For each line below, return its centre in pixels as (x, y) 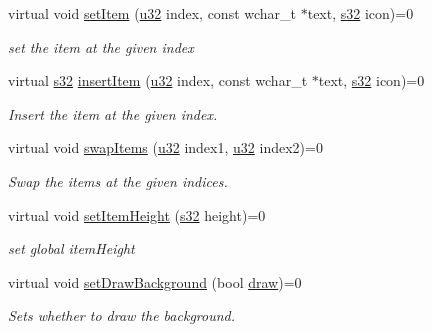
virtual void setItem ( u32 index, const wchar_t (152, 13)
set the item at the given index (101, 46)
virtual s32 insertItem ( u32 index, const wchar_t (158, 80)
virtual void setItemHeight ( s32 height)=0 (137, 214)
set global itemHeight (71, 248)
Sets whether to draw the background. (122, 315)
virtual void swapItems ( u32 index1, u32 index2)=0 (165, 147)
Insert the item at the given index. (113, 113)
